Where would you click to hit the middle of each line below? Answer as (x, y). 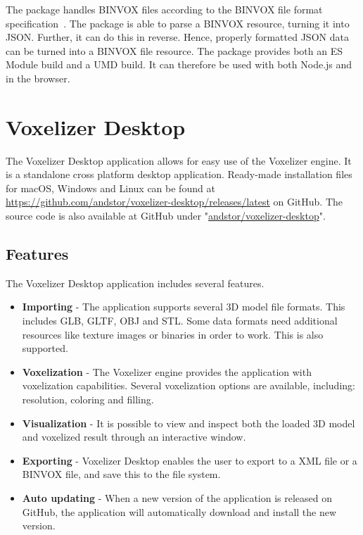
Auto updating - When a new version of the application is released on (177, 497)
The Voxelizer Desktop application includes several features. (135, 283)
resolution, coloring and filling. (88, 399)
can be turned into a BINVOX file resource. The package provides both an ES (174, 50)
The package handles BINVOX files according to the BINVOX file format (164, 9)
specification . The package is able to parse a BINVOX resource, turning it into (178, 23)
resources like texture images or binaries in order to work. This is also (173, 334)
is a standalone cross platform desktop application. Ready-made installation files (179, 174)
